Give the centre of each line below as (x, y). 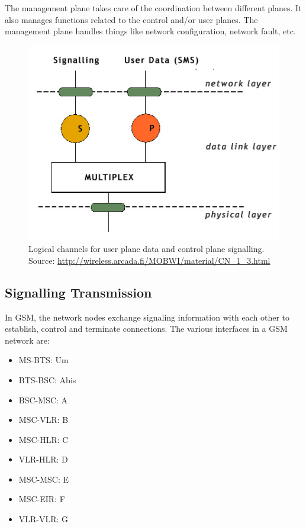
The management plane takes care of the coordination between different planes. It (153, 8)
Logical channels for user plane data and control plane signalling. (146, 249)
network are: (27, 340)
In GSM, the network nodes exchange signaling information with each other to (147, 317)
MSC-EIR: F (42, 499)
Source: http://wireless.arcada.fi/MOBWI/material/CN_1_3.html (149, 260)
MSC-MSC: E (44, 479)
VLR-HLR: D (43, 459)
